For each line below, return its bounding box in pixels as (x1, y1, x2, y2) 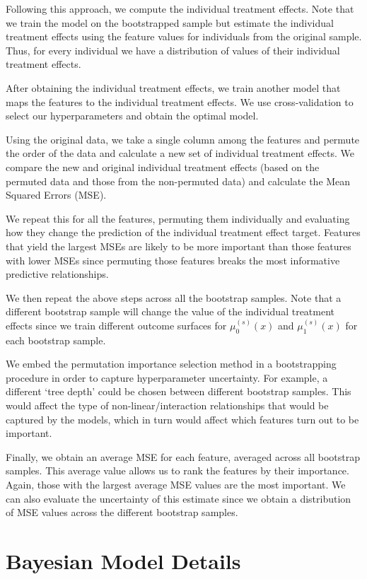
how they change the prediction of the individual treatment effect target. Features (6, 225, 361, 240)
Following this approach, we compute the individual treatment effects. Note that (6, 1, 354, 16)
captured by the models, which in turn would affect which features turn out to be (6, 411, 359, 426)
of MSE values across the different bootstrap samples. (6, 505, 238, 520)
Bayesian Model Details (6, 546, 241, 575)
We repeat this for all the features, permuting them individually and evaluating (6, 211, 350, 226)
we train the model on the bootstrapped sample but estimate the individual (6, 15, 334, 30)
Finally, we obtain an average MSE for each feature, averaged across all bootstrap (6, 449, 360, 464)
